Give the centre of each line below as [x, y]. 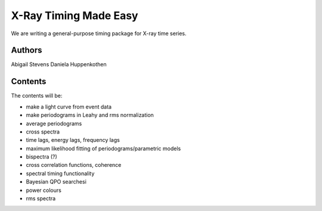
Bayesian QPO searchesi [56, 182]
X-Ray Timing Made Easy [75, 15]
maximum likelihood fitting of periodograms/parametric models [103, 148]
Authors [27, 50]
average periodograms [54, 123]
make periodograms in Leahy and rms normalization [90, 115]
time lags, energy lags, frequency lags [73, 140]
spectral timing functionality [60, 173]
